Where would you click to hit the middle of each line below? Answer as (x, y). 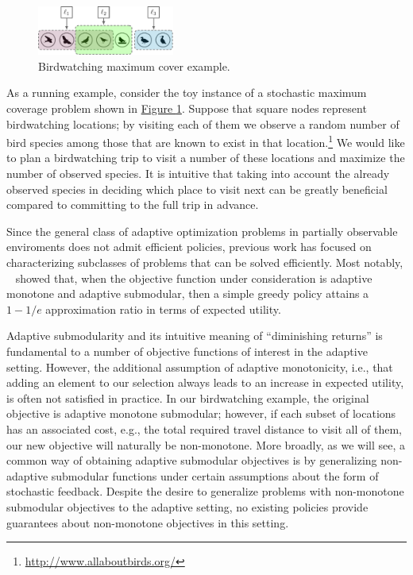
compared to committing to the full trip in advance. (133, 205)
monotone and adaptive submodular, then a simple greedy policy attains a (188, 293)
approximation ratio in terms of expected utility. (163, 309)
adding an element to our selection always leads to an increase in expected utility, (205, 382)
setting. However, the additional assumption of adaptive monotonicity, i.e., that (200, 367)
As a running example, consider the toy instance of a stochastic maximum (187, 93)
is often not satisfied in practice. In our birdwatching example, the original (188, 397)
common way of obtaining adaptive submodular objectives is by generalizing (192, 460)
